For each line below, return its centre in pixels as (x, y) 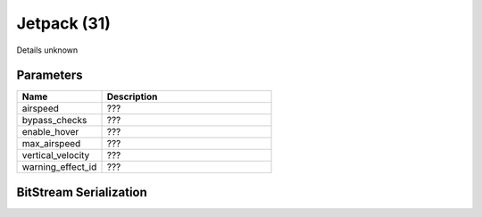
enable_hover (50, 132)
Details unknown (47, 50)
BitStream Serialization (82, 192)
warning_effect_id (59, 167)
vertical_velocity (56, 155)
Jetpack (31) (64, 23)
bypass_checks (54, 121)
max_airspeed (51, 144)
